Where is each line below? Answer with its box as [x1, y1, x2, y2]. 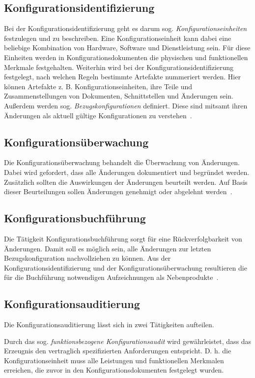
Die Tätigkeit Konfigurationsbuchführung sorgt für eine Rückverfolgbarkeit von [4, 233, 242, 243]
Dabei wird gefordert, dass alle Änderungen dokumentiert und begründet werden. [4, 167, 250, 177]
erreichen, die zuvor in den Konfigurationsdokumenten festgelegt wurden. [4, 365, 224, 375]
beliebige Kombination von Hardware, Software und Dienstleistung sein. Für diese [4, 42, 251, 53]
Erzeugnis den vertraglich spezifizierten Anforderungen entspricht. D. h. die [4, 345, 231, 356]
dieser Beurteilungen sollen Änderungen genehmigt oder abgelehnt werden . [4, 186, 232, 197]
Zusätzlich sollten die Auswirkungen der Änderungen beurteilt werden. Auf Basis [4, 176, 248, 187]
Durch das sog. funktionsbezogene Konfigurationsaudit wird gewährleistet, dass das [4, 336, 252, 346]
